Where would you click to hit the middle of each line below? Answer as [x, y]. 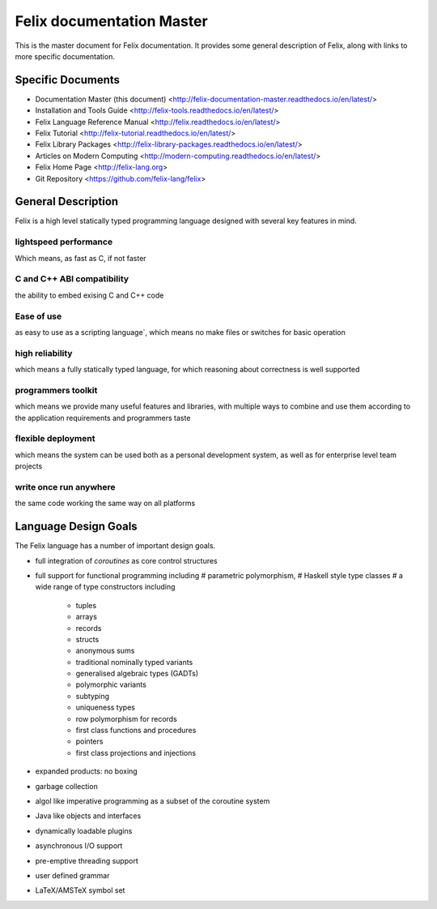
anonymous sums [105, 651]
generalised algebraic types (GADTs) [137, 674]
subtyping [92, 696]
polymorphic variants [111, 684]
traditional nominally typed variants [134, 662]
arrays [86, 617]
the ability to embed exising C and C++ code [89, 295]
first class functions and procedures [136, 731]
